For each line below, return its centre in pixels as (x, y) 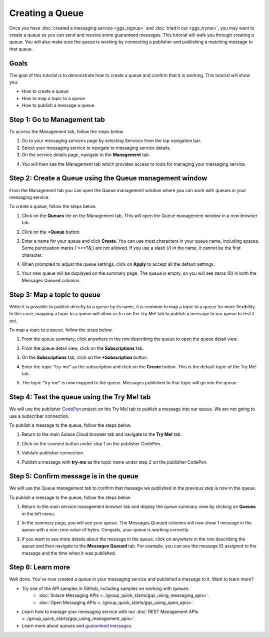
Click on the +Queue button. (51, 232)
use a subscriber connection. (39, 416)
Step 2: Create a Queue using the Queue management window (108, 178)
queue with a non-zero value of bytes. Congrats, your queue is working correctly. (105, 530)
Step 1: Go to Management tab (57, 120)
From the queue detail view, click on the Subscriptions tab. (83, 348)
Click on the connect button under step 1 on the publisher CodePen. (92, 443)
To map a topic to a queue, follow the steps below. (61, 330)
